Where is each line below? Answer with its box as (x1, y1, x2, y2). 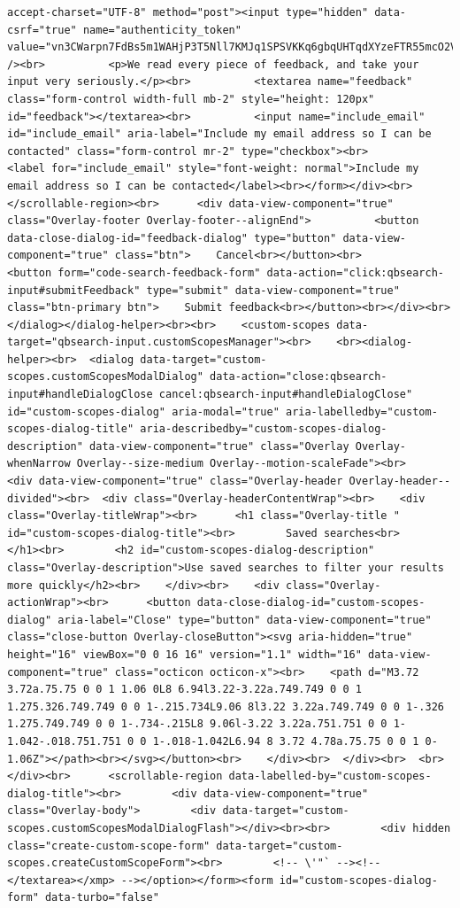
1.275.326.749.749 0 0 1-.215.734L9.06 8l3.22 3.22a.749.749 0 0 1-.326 (7, 700, 444, 713)
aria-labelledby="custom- (285, 405, 438, 418)
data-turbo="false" (44, 891, 159, 904)
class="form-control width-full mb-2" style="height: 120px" (7, 92, 375, 105)
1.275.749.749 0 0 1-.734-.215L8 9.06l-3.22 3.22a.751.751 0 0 (7, 718, 387, 731)
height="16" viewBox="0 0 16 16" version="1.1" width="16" (7, 648, 362, 661)
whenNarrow (7, 457, 71, 470)
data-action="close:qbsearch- (210, 370, 387, 384)
